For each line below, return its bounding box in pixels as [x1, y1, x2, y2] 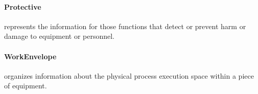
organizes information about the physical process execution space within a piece [4, 70, 254, 81]
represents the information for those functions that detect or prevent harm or [4, 20, 246, 31]
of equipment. [4, 80, 47, 91]
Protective [4, 1, 41, 12]
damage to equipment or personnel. [4, 31, 114, 41]
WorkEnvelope [4, 51, 57, 61]
